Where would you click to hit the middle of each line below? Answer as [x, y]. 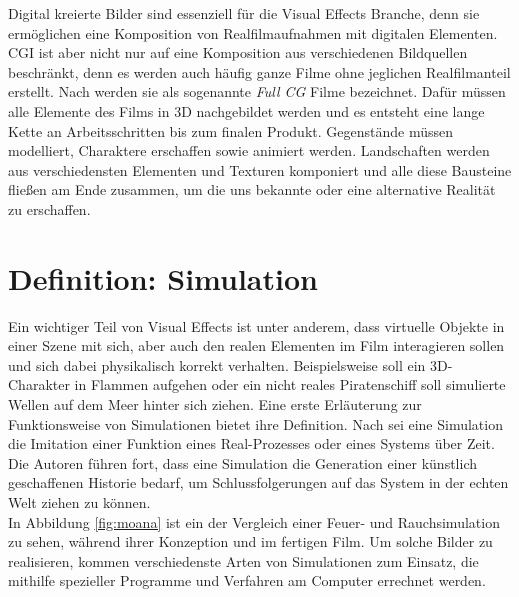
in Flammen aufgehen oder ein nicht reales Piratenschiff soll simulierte [290, 384]
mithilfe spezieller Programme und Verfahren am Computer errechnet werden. [247, 580]
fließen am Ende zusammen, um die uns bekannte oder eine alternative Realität [252, 189]
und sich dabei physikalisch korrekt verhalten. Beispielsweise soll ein [217, 364]
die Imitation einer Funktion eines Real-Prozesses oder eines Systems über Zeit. [251, 443]
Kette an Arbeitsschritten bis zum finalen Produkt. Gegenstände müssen [230, 130]
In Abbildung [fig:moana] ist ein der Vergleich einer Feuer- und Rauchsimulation [254, 521]
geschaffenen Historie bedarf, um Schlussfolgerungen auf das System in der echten [258, 482]
